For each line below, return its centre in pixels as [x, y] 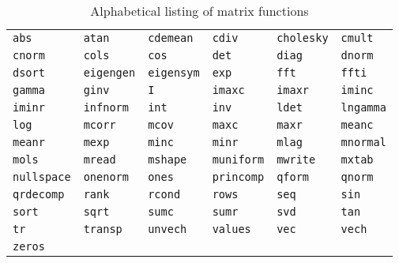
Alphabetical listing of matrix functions [199, 11]
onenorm [106, 177]
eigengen [109, 73]
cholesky [303, 38]
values [231, 229]
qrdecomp [39, 194]
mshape [168, 160]
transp [103, 229]
